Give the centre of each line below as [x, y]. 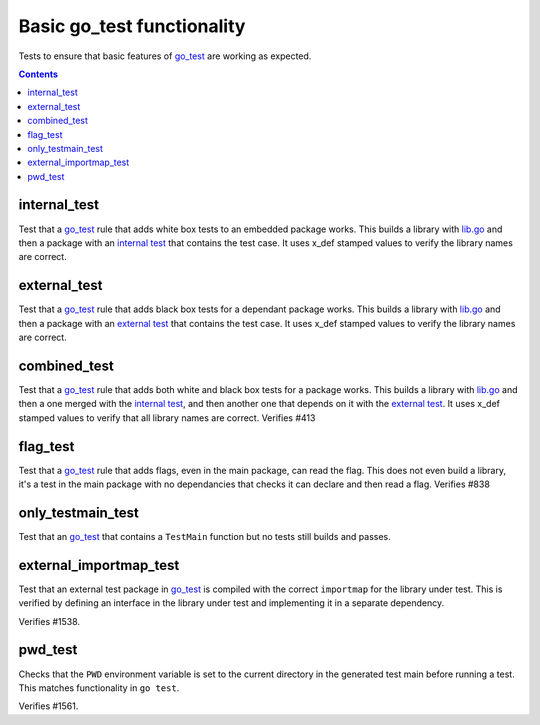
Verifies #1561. [48, 706]
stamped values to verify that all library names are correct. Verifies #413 [167, 417]
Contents [38, 74]
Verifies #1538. [49, 621]
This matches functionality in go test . [99, 687]
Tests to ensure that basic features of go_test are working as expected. [165, 56]
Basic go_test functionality [132, 26]
